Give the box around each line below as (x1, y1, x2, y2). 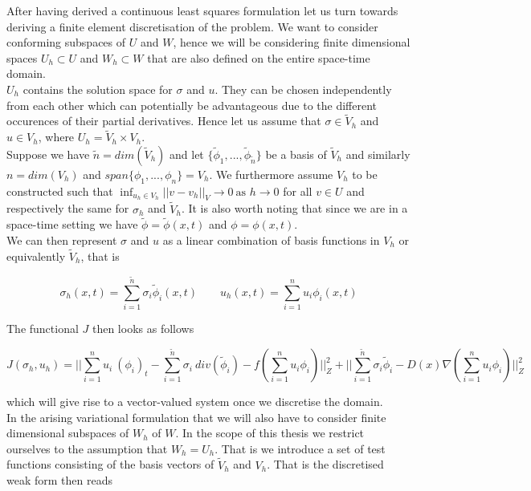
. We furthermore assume (209, 165, 333, 182)
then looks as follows (92, 320, 194, 337)
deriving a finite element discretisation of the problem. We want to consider (6, 18, 378, 34)
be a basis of (265, 145, 327, 162)
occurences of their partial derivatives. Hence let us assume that (6, 112, 321, 129)
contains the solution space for (22, 80, 173, 97)
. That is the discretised (267, 456, 384, 473)
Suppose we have (6, 145, 90, 162)
